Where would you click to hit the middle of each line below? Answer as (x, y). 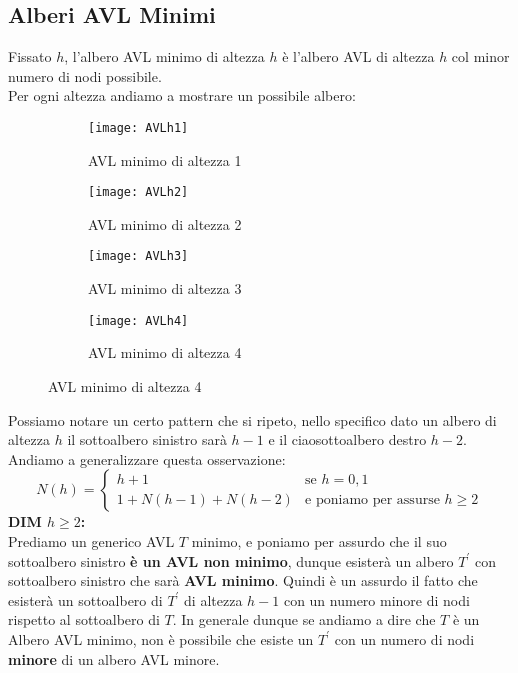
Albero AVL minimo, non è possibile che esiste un (161, 638)
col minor (480, 56)
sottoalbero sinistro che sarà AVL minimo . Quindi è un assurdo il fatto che (243, 580)
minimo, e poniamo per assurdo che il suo (319, 540)
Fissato (30, 56)
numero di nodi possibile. (85, 75)
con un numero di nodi (404, 638)
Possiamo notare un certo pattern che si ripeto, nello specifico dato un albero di (252, 419)
